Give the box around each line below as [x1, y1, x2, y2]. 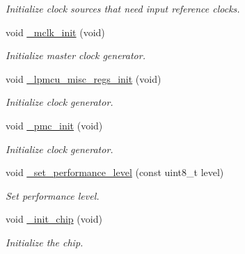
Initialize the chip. [6, 235, 84, 249]
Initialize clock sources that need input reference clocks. [6, 1, 240, 15]
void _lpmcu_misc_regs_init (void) [6, 71, 161, 86]
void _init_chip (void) [6, 212, 102, 226]
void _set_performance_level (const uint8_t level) [6, 165, 224, 180]
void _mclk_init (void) [6, 24, 105, 39]
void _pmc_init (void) [6, 118, 103, 132]
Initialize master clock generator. [6, 48, 145, 63]
